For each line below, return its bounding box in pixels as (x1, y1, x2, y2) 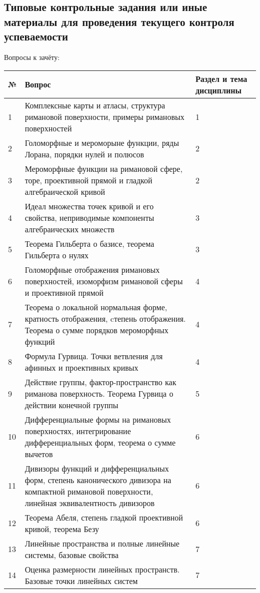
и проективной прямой (24, 286, 104, 298)
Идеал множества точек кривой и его (24, 200, 154, 212)
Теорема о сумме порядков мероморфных (24, 324, 168, 336)
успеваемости (4, 28, 68, 44)
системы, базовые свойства (24, 549, 119, 561)
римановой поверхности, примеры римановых (24, 110, 184, 122)
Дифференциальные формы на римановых (24, 413, 171, 425)
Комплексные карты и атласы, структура (24, 99, 165, 111)
